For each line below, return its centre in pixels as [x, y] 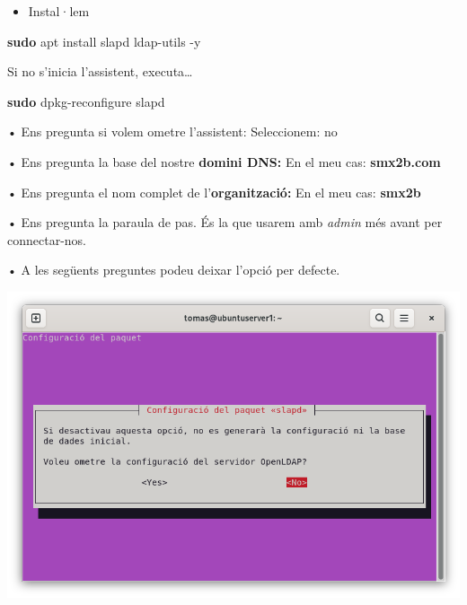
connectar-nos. [47, 239]
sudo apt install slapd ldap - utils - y [104, 41]
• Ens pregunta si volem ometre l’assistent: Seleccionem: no [172, 132]
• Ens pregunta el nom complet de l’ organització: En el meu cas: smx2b [214, 192]
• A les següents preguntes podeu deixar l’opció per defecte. [174, 270]
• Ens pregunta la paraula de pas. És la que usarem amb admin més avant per [225, 222]
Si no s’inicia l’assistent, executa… [100, 71]
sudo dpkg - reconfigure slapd [86, 101]
